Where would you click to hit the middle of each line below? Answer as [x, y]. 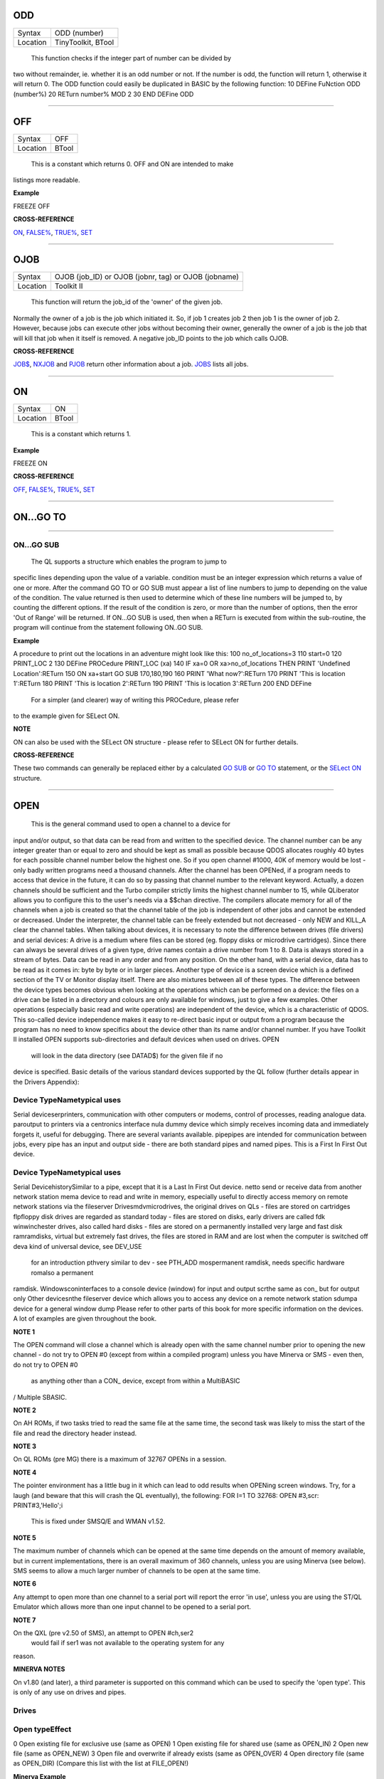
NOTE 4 [25, 1472]
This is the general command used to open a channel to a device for [131, 824]
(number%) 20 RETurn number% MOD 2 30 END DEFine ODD [103, 94]
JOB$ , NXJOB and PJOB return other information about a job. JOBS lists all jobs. [131, 364]
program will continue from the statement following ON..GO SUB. [108, 628]
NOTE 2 [25, 1410]
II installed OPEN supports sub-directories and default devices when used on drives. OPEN [146, 1040]
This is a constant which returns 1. [81, 434]
